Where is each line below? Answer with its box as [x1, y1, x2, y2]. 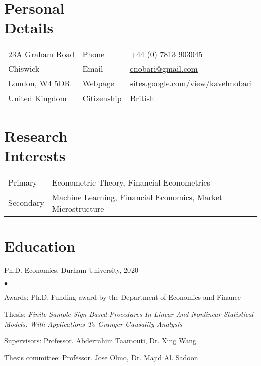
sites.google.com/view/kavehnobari [129, 77, 252, 89]
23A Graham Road [8, 48, 75, 60]
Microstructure [52, 202, 104, 214]
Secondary [8, 197, 44, 209]
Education [4, 235, 76, 256]
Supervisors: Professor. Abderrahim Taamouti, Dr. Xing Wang [4, 335, 196, 346]
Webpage [82, 77, 114, 89]
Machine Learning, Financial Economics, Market [52, 191, 223, 203]
